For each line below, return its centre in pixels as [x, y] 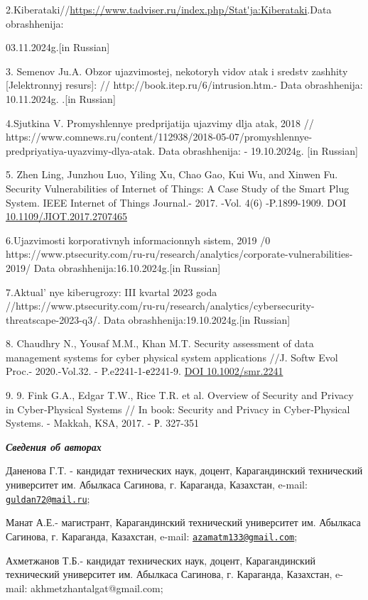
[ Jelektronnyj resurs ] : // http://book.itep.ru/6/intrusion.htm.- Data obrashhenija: [184, 85]
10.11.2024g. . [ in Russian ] [61, 98]
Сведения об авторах [54, 446]
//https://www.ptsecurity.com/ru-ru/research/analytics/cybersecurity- [160, 306]
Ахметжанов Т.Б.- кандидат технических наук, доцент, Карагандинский [161, 560]
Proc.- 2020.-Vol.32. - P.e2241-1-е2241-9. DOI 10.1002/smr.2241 [145, 371]
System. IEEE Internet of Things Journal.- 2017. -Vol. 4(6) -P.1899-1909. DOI [176, 202]
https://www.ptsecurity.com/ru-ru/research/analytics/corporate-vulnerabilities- [179, 254]
